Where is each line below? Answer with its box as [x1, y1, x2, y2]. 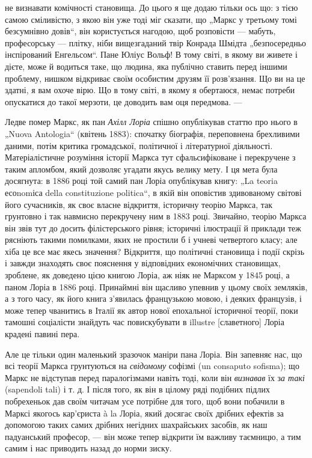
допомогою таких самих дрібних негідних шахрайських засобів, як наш [5, 418, 268, 431]
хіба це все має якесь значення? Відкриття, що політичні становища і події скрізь [5, 245, 305, 257]
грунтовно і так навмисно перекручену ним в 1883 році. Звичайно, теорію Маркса [5, 210, 307, 222]
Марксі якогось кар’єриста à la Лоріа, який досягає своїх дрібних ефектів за [5, 406, 284, 419]
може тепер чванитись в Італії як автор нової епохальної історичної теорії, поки [5, 304, 298, 316]
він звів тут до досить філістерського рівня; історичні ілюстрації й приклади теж [5, 221, 301, 234]
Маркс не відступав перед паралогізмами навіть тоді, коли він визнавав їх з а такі [5, 371, 305, 383]
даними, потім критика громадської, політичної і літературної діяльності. [5, 139, 273, 151]
